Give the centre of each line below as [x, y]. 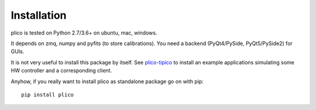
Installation [39, 15]
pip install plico [48, 94]
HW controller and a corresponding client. [61, 71]
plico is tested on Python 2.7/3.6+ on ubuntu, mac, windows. [84, 33]
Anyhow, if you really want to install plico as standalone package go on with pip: [107, 81]
